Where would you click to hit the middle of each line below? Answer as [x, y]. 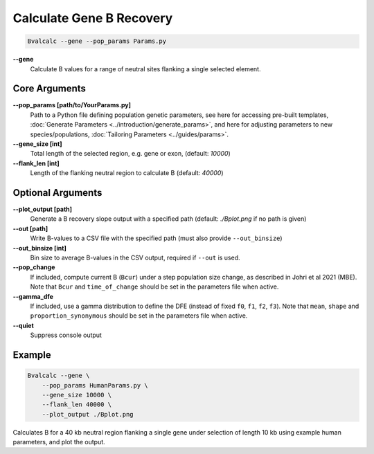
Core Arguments [50, 89]
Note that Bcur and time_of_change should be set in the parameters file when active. [154, 287]
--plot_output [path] [43, 209]
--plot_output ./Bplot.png [88, 414]
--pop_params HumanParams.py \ [95, 385]
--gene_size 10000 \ [77, 395]
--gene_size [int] [37, 144]
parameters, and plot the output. [59, 442]
